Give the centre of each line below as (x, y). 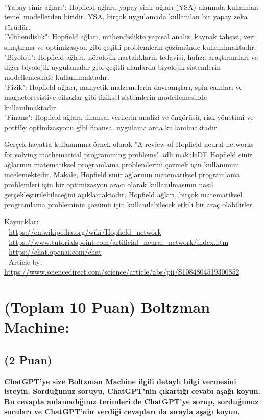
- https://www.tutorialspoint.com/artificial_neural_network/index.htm (116, 241)
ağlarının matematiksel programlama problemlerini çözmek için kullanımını (122, 164)
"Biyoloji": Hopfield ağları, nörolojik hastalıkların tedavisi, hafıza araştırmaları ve (131, 57)
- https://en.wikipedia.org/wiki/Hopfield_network (83, 232)
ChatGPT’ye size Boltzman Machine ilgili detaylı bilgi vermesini (120, 381)
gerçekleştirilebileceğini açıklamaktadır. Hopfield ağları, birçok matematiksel (123, 194)
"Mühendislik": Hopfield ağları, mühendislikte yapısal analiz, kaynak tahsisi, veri (130, 37)
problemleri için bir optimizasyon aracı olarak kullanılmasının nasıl (109, 184)
